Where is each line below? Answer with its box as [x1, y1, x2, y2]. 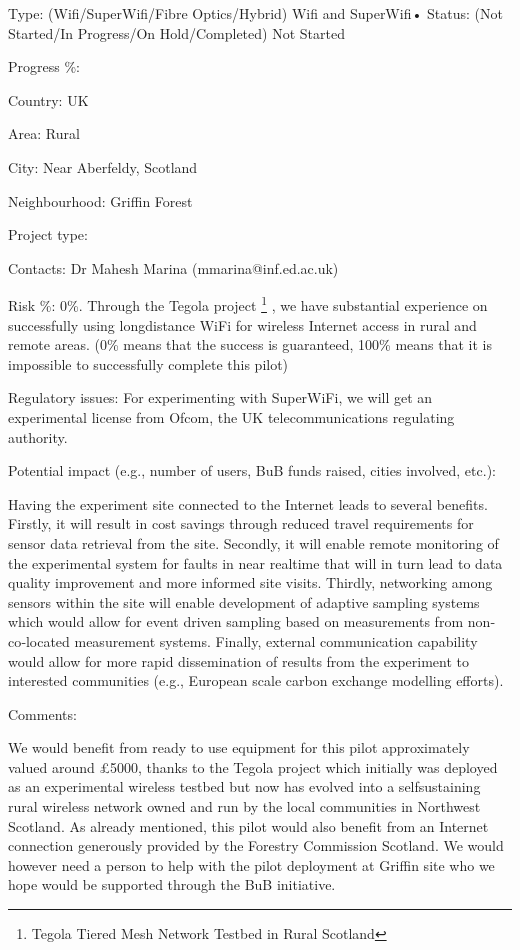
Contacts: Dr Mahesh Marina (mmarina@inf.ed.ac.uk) [8, 257, 339, 278]
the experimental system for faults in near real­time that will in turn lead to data [8, 552, 503, 573]
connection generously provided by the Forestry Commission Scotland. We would [8, 835, 504, 856]
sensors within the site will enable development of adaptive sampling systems [8, 591, 480, 612]
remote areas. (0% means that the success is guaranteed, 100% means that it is [8, 334, 493, 355]
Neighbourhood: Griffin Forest [8, 190, 193, 211]
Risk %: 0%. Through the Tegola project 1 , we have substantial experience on [8, 292, 488, 315]
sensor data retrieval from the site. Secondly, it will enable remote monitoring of [8, 532, 499, 553]
